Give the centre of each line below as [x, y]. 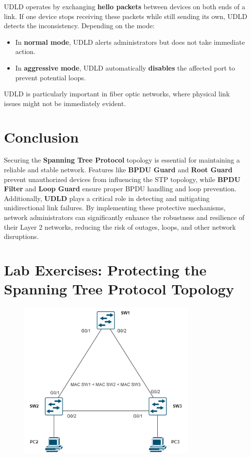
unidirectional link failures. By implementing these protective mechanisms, [115, 208]
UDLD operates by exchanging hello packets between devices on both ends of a [125, 6]
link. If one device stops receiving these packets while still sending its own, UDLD [126, 16]
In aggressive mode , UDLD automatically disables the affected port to [125, 67]
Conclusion [42, 137]
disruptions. [21, 236]
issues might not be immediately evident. [65, 103]
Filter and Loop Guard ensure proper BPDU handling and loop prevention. [120, 189]
